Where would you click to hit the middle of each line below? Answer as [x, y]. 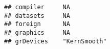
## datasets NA [37, 16]
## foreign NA [37, 24]
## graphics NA [37, 32]
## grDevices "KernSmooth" [56, 41]
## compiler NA [37, 7]
